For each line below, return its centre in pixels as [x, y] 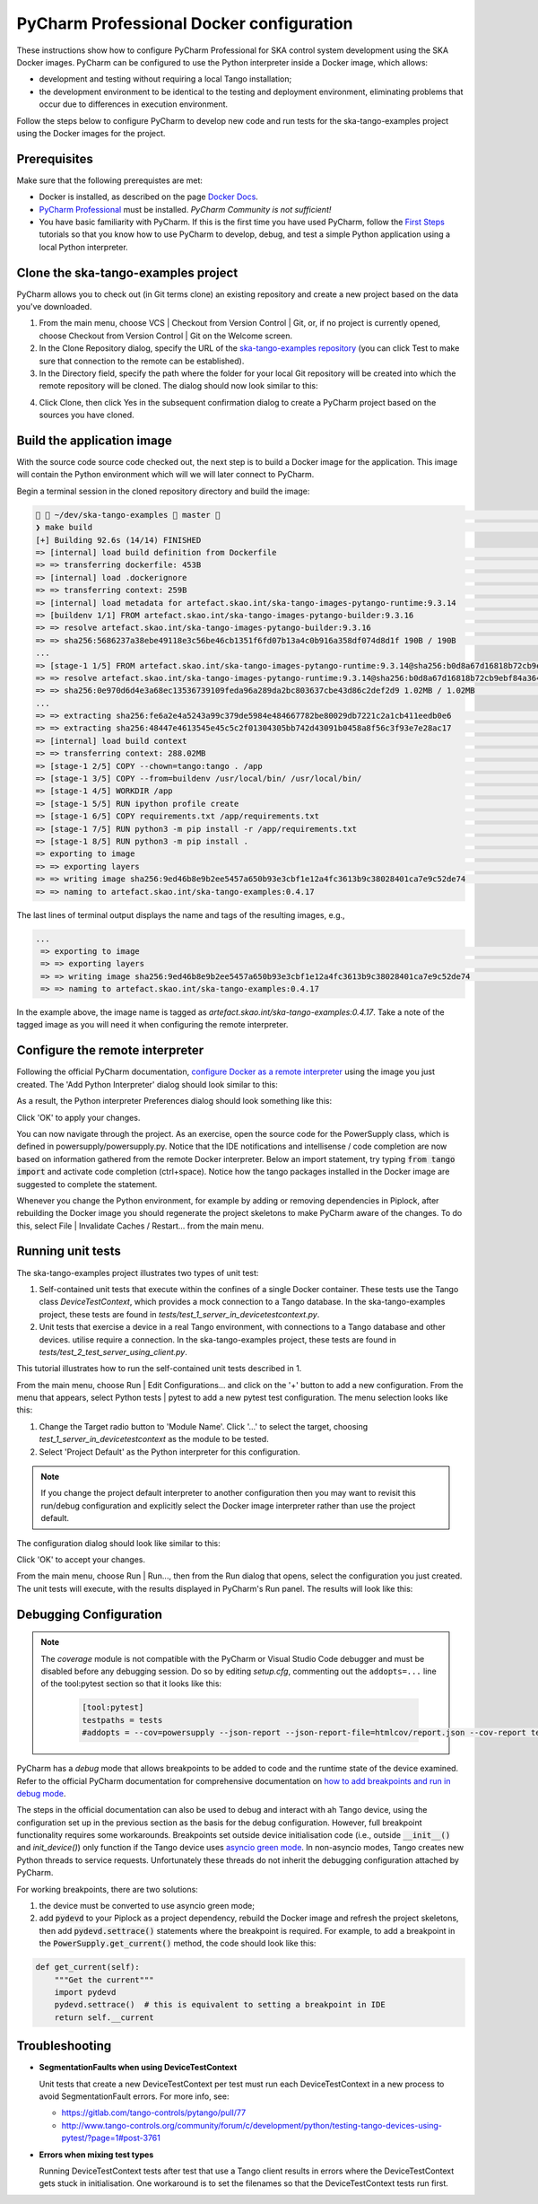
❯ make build [64, 528]
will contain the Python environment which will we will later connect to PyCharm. [165, 475]
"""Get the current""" [104, 1980]
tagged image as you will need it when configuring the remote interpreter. [152, 1025]
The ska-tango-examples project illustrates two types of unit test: [138, 1273]
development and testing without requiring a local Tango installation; [165, 79]
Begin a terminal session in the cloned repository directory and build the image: [163, 491]
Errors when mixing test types [96, 2155]
